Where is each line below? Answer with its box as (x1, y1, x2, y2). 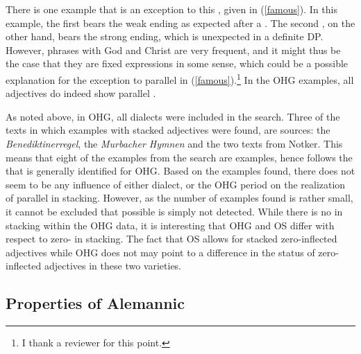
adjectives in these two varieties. (44, 258, 182, 273)
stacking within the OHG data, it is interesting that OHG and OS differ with (6, 218, 335, 232)
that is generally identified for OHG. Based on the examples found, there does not (6, 163, 355, 178)
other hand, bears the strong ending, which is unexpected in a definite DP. (6, 29, 324, 44)
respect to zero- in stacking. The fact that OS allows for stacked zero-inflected (6, 231, 337, 246)
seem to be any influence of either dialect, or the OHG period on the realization (6, 177, 346, 191)
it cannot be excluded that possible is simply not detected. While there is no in (6, 204, 343, 218)
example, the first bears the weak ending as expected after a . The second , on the (6, 15, 355, 30)
